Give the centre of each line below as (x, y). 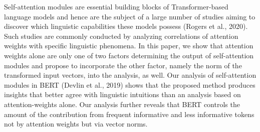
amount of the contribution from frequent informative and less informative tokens (129, 114)
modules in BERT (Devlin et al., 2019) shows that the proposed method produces (130, 84)
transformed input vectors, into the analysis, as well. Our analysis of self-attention (130, 75)
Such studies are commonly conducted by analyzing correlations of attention (121, 36)
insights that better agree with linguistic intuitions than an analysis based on (122, 94)
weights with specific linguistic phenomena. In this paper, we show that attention (129, 46)
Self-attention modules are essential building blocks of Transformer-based (116, 6)
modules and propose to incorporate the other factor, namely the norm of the (123, 65)
